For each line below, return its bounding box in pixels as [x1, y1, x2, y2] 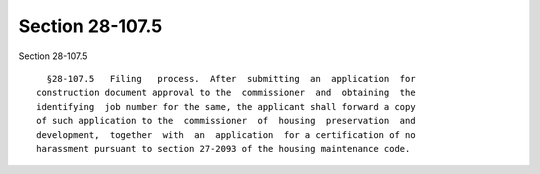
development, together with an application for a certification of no [36, 129, 416, 140]
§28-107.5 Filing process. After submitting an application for [46, 73, 416, 84]
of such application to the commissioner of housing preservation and [36, 115, 416, 127]
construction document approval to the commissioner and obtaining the [36, 87, 416, 99]
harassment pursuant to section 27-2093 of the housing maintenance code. [36, 143, 411, 154]
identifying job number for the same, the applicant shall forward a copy [36, 101, 416, 112]
